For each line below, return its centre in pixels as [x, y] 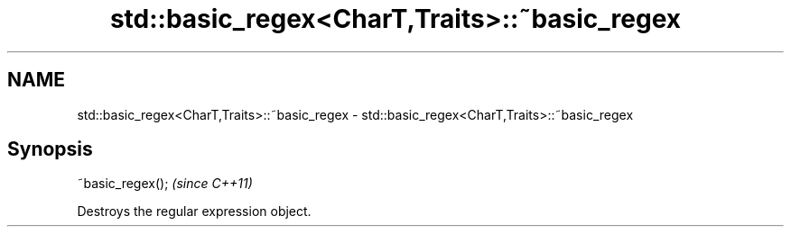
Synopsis [50, 149]
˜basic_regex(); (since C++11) [165, 184]
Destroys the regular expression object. [194, 211]
